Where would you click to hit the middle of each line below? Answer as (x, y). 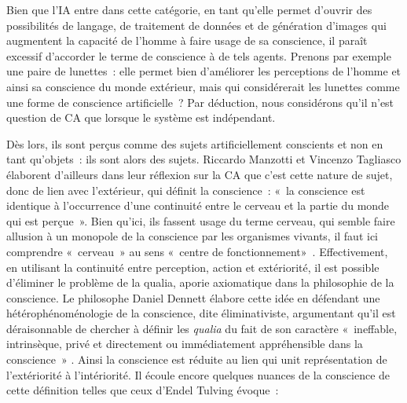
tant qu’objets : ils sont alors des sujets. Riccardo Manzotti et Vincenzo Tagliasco (204, 159)
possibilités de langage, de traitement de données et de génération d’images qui (196, 25)
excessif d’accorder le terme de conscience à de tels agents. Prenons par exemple (199, 55)
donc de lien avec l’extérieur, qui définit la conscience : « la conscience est (186, 190)
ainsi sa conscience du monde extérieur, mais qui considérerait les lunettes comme (203, 86)
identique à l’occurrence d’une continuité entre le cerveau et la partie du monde (198, 205)
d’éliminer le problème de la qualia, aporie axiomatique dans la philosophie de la (200, 282)
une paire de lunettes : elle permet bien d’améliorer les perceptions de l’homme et (204, 71)
